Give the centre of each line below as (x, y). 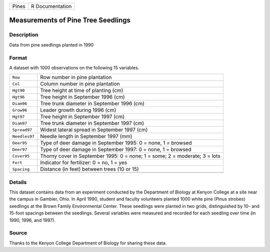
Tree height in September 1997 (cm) (82, 116)
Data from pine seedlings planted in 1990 (51, 44)
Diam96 (20, 103)
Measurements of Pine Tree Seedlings (70, 20)
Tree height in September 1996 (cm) (82, 97)
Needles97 (23, 136)
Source (18, 233)
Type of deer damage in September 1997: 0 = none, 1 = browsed (116, 149)
